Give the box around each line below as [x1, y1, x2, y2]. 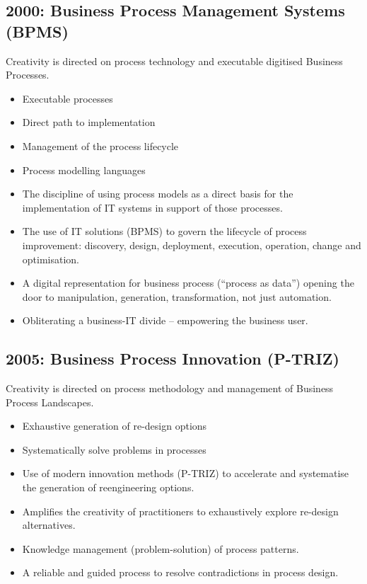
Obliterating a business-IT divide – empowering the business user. [22, 313, 308, 328]
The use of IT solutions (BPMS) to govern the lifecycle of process [22, 224, 307, 239]
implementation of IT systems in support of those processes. [22, 200, 283, 214]
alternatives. [22, 517, 76, 532]
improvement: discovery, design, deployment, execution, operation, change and [22, 237, 361, 252]
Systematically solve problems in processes [22, 442, 206, 457]
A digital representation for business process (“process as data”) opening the [22, 275, 354, 290]
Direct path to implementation [22, 115, 156, 130]
